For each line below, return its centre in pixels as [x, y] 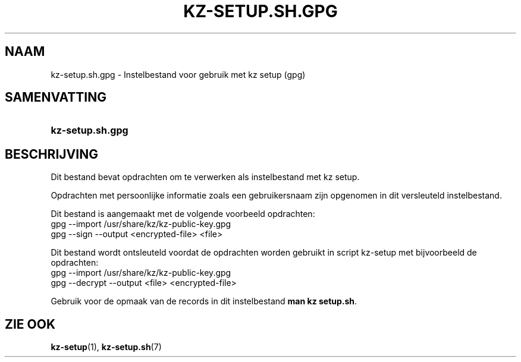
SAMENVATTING [56, 97]
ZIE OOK [30, 324]
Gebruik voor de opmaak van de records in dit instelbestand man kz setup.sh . [204, 301]
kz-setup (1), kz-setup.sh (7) [106, 347]
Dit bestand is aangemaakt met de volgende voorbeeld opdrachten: [183, 214]
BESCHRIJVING [51, 154]
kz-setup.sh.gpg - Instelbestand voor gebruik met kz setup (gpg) [178, 74]
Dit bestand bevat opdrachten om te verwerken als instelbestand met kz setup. [205, 177]
